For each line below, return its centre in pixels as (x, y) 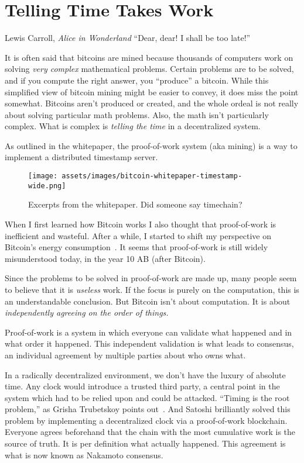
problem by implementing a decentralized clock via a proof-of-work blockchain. (146, 420)
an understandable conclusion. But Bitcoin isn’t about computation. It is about (148, 301)
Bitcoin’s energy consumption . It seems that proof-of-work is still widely (136, 247)
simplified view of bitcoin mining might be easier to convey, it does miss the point (152, 91)
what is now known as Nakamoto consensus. (84, 455)
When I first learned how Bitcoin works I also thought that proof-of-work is (141, 224)
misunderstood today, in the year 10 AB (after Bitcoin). (105, 258)
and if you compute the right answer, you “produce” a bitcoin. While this (137, 80)
